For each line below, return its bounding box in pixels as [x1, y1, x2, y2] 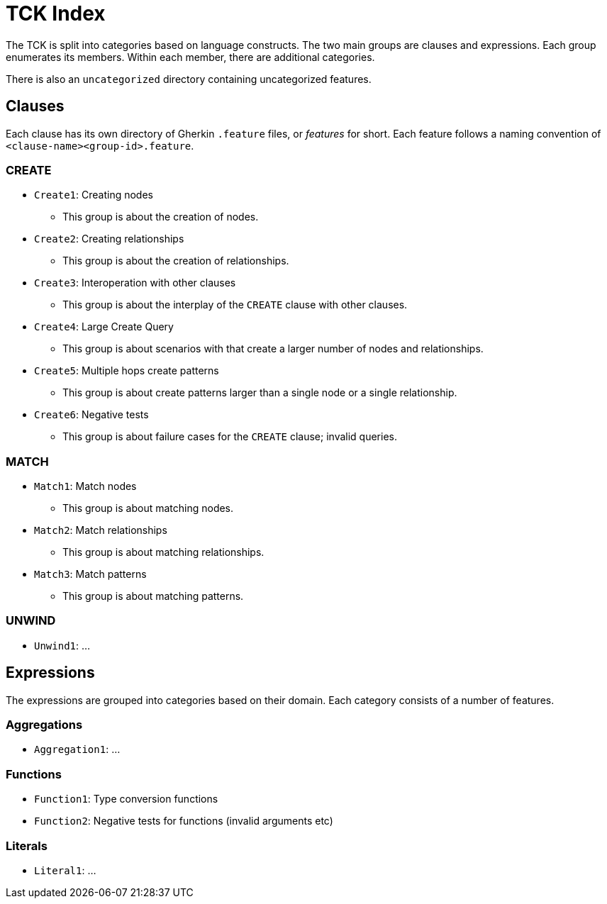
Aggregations [6, 718, 83, 732]
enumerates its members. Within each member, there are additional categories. [6, 50, 375, 63]
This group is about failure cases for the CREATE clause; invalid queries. [62, 430, 397, 443]
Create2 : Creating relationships [34, 233, 184, 245]
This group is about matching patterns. [62, 590, 244, 603]
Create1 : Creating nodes [34, 189, 153, 201]
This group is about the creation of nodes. [62, 211, 259, 223]
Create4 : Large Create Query [34, 320, 174, 333]
